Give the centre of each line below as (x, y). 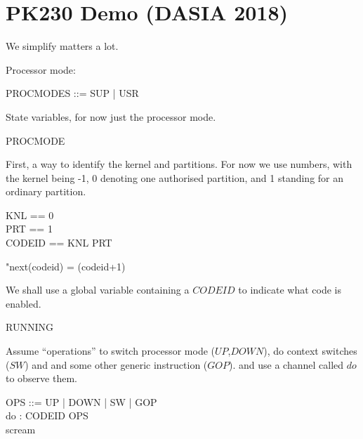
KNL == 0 (30, 215)
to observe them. (41, 378)
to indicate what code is (290, 290)
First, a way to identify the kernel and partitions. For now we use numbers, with (179, 164)
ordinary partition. (46, 191)
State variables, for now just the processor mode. (111, 116)
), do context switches (310, 351)
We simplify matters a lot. (62, 46)
